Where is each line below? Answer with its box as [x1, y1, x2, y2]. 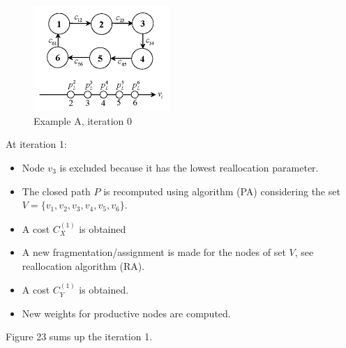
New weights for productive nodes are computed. [22, 305, 231, 320]
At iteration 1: [6, 137, 67, 151]
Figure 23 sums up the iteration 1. [6, 329, 153, 344]
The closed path [22, 183, 91, 198]
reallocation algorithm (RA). [22, 258, 145, 273]
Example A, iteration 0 [33, 113, 133, 128]
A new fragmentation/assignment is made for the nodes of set [22, 245, 286, 259]
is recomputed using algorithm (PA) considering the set [103, 183, 340, 198]
